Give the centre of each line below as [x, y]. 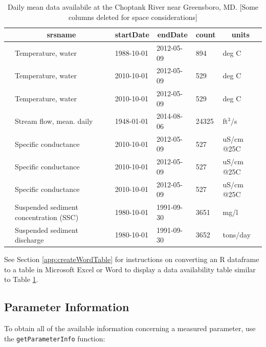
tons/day [237, 235]
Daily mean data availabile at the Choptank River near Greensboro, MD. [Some [133, 7]
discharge [29, 240]
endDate [172, 35]
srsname [61, 35]
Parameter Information [67, 307]
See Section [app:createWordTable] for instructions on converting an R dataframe [132, 259]
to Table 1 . [21, 279]
